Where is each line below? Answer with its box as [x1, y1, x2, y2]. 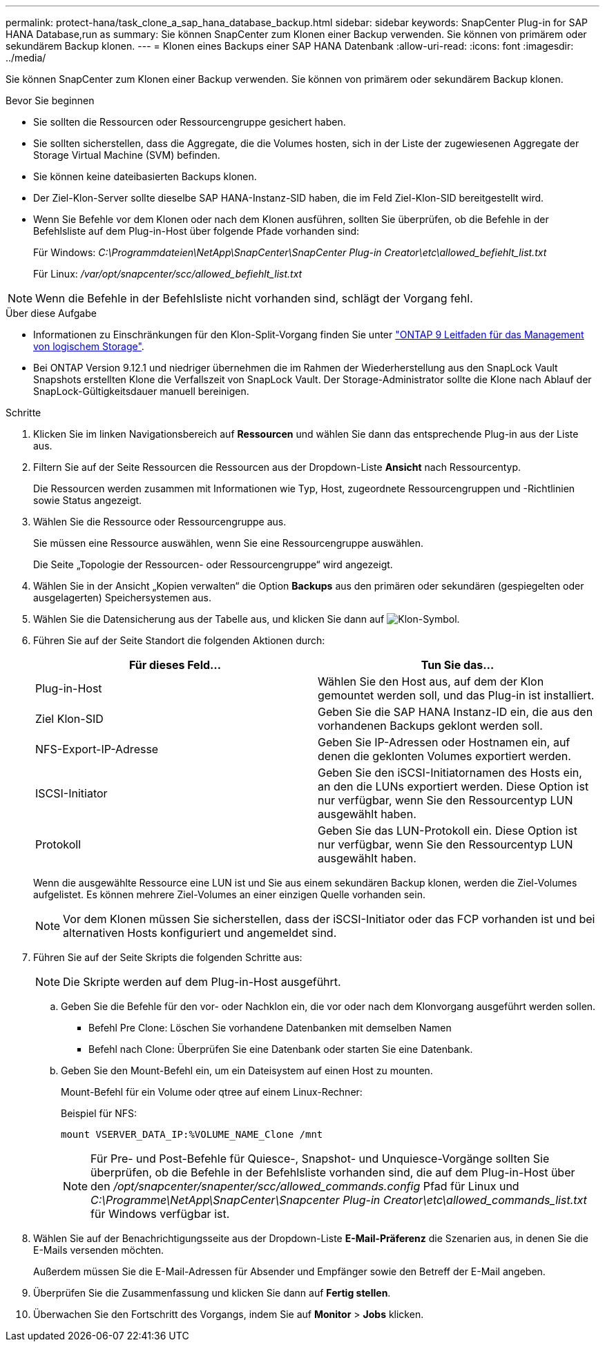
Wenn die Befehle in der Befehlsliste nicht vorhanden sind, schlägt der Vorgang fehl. [35, 291, 473, 305]
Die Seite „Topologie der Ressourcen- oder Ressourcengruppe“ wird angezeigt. [33, 559, 393, 570]
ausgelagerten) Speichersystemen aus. [33, 592, 211, 603]
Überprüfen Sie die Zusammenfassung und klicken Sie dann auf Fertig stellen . [33, 1287, 391, 1299]
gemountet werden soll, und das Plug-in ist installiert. [318, 688, 595, 702]
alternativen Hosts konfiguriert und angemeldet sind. [63, 926, 337, 940]
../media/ [6, 52, 46, 64]
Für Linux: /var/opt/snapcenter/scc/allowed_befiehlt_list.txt [33, 268, 302, 280]
